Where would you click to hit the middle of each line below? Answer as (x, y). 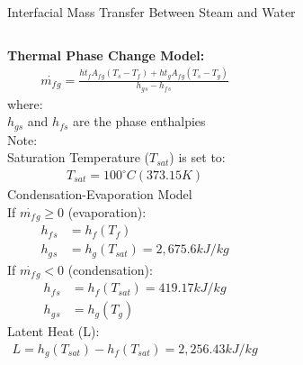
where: (25, 103)
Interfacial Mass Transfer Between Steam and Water (151, 12)
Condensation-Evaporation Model (100, 194)
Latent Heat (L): (53, 331)
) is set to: (197, 157)
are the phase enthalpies (139, 121)
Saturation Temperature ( (79, 157)
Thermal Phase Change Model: (106, 55)
